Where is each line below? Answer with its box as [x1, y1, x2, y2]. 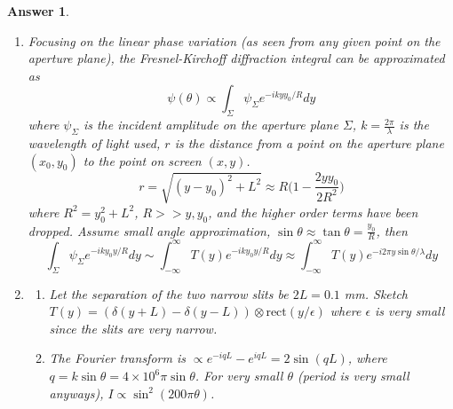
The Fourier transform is [49, 349, 186, 367]
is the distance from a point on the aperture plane [174, 134, 444, 152]
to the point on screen [83, 151, 202, 169]
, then [376, 221, 408, 240]
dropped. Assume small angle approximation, [28, 221, 271, 240]
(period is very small [297, 366, 409, 385]
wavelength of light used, [28, 134, 161, 152]
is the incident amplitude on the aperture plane [83, 115, 338, 134]
